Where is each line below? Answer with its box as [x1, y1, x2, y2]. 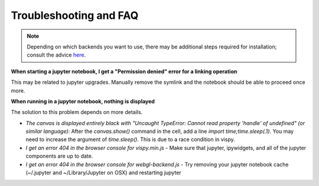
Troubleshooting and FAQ [11, 9, 139, 22]
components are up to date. [25, 152, 93, 159]
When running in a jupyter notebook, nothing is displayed [11, 97, 155, 105]
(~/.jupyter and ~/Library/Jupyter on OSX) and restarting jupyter [25, 169, 181, 177]
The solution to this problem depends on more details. [11, 109, 143, 116]
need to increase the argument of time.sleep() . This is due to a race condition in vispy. [25, 136, 236, 143]
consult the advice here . [27, 51, 86, 58]
